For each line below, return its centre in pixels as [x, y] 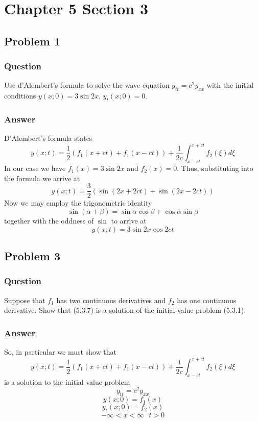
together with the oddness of [49, 220]
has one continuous [207, 300]
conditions [20, 96]
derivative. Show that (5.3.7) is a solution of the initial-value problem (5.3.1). [125, 310]
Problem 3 [32, 255]
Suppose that [25, 300]
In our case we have [35, 168]
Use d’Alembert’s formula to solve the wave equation [87, 85]
